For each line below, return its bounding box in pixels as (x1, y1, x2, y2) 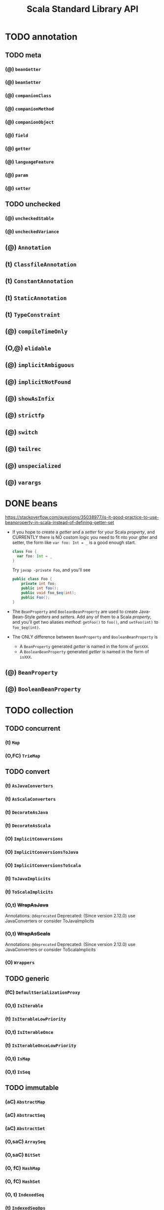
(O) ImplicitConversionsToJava (5, 848, 79, 855)
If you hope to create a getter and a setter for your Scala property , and (12, 529, 155, 535)
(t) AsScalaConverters (5, 795, 56, 802)
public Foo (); (21, 595, 50, 600)
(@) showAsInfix (5, 394, 55, 403)
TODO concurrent (5, 724, 60, 733)
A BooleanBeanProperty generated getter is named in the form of (19, 648, 149, 654)
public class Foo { (12, 576, 53, 582)
